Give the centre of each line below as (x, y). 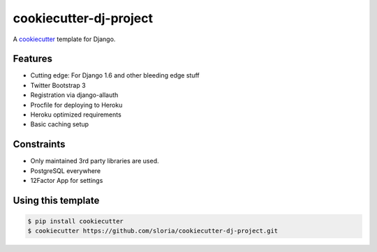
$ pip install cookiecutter (75, 221)
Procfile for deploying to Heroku (76, 105)
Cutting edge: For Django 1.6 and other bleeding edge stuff (115, 75)
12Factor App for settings (67, 181)
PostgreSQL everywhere (66, 170)
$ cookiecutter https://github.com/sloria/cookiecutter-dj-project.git (153, 231)
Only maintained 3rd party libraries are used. (95, 161)
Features (32, 59)
